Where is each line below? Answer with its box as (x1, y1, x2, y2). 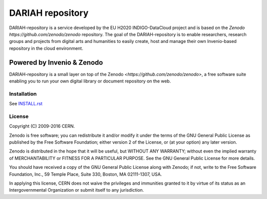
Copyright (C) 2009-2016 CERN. (9, 123, 75, 129)
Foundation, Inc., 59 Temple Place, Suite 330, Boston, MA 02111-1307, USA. (9, 171, 162, 177)
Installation (9, 90, 37, 97)
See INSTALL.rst (9, 101, 43, 107)
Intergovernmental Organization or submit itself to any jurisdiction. (9, 187, 144, 193)
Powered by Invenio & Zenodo (9, 58, 103, 67)
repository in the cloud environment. (9, 45, 84, 51)
